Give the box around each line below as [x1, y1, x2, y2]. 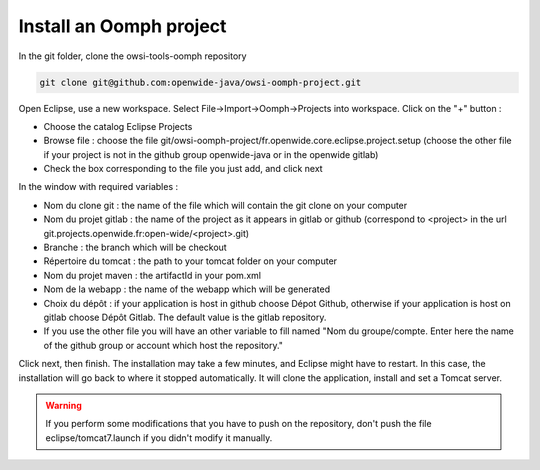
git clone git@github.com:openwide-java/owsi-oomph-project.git [39, 76, 362, 88]
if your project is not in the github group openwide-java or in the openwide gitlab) [43, 148, 379, 160]
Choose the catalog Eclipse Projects [43, 120, 193, 132]
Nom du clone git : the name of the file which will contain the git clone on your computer [43, 199, 408, 211]
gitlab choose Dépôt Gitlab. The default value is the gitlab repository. [43, 311, 327, 323]
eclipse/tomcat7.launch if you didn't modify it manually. [45, 431, 273, 444]
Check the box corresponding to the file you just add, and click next [43, 163, 324, 175]
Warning [45, 399, 82, 411]
